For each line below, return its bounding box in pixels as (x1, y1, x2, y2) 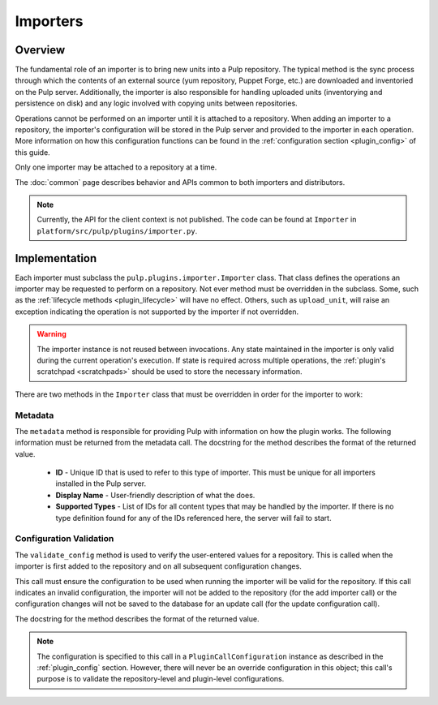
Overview (15, 43, 66, 57)
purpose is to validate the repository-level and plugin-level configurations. (36, 674, 285, 684)
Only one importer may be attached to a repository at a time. (15, 162, 217, 172)
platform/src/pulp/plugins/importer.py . (36, 226, 198, 235)
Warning (36, 329, 67, 339)
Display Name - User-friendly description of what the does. (55, 490, 255, 500)
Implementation (15, 251, 97, 265)
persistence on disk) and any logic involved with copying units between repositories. (15, 98, 298, 109)
